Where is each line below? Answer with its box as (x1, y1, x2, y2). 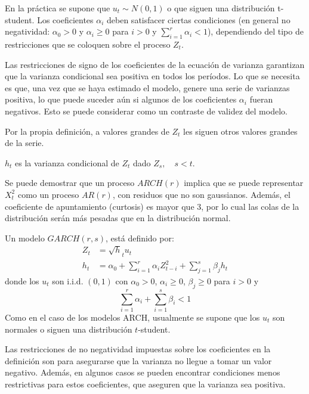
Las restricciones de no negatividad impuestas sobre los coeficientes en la (5, 343, 271, 355)
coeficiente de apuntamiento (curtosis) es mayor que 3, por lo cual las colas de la (5, 200, 299, 212)
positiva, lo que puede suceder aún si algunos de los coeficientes (5, 93, 237, 106)
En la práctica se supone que (5, 2, 110, 14)
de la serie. (5, 136, 44, 149)
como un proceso (17, 188, 79, 200)
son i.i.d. (52, 275, 84, 287)
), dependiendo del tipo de (207, 25, 304, 38)
